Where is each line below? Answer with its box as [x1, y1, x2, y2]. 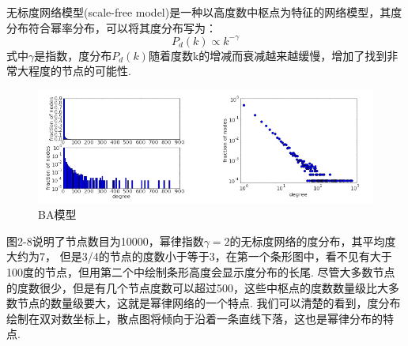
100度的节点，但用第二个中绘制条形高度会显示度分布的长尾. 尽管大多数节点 [6, 264, 395, 280]
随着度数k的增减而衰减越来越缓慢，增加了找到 [148, 47, 387, 63]
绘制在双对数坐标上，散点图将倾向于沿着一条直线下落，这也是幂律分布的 [6, 310, 383, 326]
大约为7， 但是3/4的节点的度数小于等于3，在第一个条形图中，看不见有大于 [6, 248, 392, 265]
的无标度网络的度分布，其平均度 [229, 232, 396, 249]
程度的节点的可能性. [28, 62, 131, 79]
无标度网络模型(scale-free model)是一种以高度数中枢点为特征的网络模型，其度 [6, 4, 402, 20]
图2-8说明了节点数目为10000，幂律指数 [6, 232, 204, 249]
